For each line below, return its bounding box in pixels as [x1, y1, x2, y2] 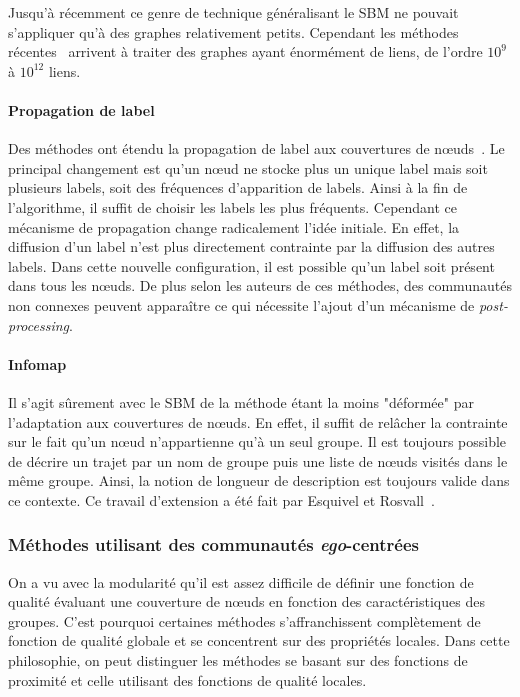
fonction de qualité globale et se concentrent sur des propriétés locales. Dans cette [8, 630, 510, 651]
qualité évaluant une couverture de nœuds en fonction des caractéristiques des [8, 591, 485, 612]
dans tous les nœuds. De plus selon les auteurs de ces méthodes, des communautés [8, 275, 512, 296]
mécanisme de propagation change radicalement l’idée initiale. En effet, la [8, 216, 460, 237]
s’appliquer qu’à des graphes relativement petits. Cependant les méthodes [8, 21, 459, 42]
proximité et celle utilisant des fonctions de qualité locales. [8, 669, 367, 690]
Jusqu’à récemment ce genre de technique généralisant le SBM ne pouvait [8, 2, 459, 22]
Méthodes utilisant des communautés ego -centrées [8, 532, 419, 557]
